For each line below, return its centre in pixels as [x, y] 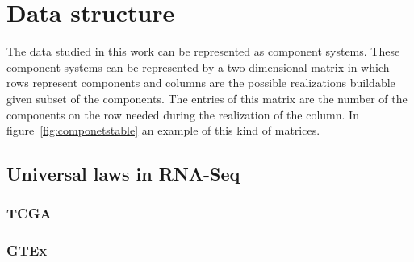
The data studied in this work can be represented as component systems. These [203, 51]
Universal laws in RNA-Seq [123, 174]
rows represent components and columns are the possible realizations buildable [201, 83]
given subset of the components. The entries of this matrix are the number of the [207, 98]
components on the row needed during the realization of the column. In [183, 114]
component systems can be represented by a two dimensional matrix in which [198, 67]
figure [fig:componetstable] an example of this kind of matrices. [163, 130]
